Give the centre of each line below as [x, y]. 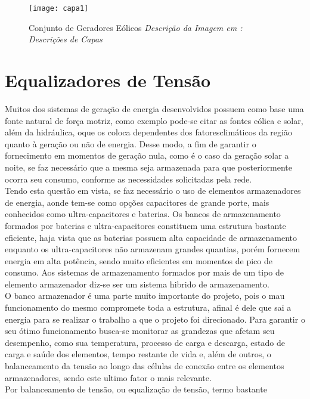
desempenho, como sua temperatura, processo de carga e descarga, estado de [145, 342]
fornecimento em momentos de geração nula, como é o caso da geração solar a [147, 155]
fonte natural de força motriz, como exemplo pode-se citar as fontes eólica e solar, [154, 120]
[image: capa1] [59, 8]
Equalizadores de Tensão [108, 80]
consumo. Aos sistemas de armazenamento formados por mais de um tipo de [145, 272]
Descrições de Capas [66, 39]
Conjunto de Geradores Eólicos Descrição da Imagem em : [136, 27]
